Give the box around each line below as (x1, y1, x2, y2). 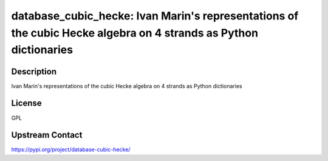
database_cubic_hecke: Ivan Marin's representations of (11, 9, 299, 22)
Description (11, 66, 57, 77)
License (11, 98, 42, 109)
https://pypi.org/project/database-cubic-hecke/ (11, 146, 131, 153)
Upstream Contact (11, 130, 83, 140)
